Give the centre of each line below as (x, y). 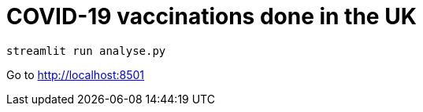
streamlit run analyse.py (86, 51)
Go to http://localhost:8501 (76, 74)
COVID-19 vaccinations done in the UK (211, 16)
